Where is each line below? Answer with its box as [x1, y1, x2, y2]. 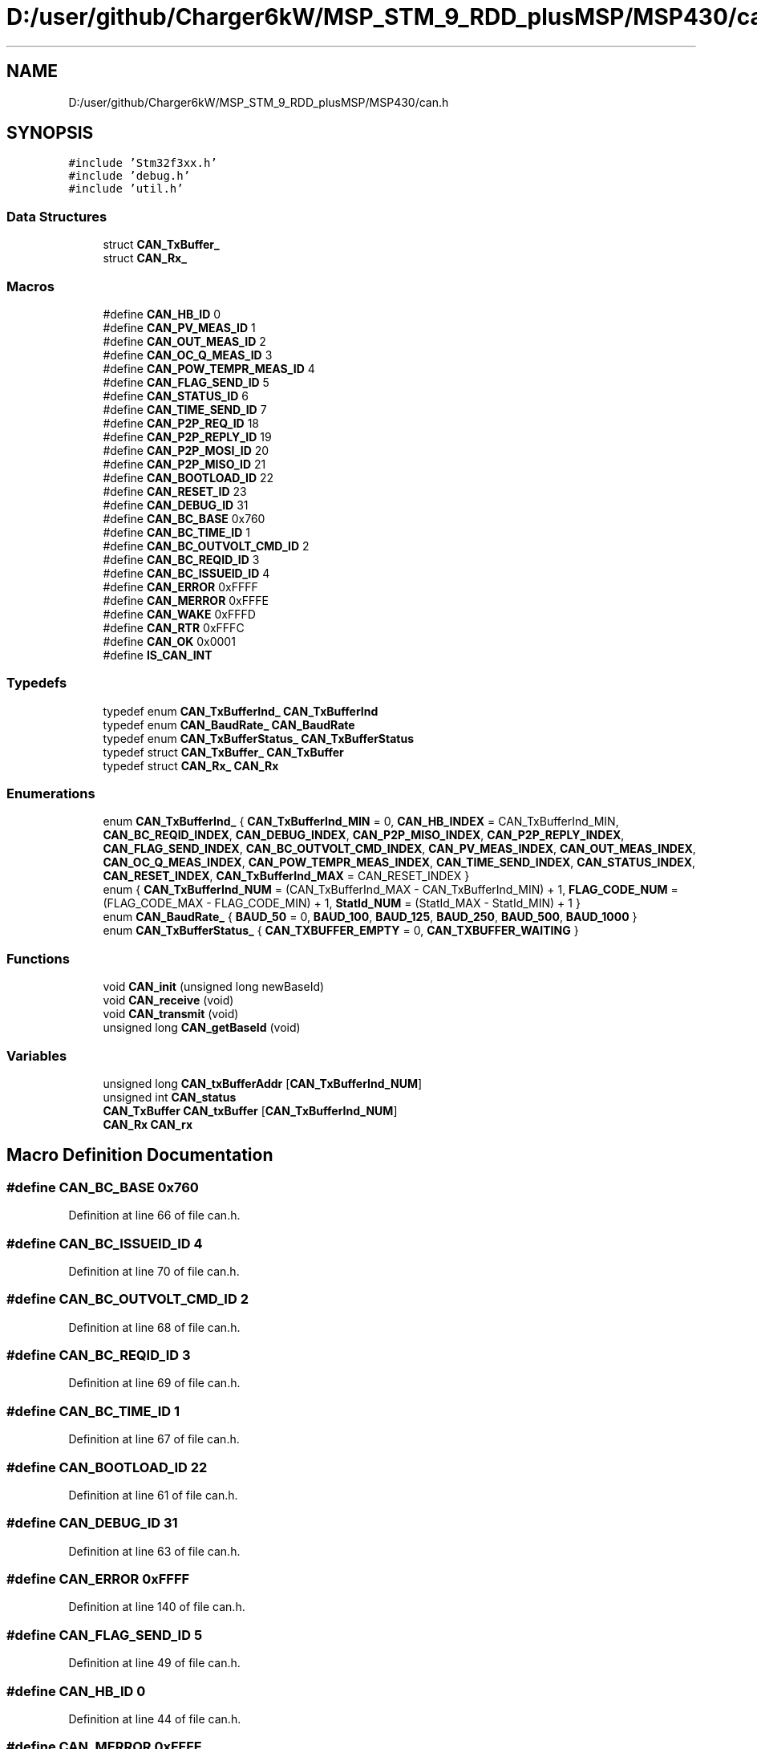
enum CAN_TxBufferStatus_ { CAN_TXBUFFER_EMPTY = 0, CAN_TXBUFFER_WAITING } [103, 923, 579, 938]
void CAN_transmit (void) [103, 1007, 239, 1021]
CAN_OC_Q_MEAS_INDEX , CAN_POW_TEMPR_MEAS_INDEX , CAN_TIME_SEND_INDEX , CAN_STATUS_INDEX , [103, 855, 696, 870]
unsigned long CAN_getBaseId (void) [103, 1021, 301, 1035]
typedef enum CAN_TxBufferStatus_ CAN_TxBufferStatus [103, 731, 414, 745]
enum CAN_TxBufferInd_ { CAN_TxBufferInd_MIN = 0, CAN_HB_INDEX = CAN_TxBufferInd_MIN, [103, 814, 619, 829]
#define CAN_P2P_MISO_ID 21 [103, 457, 266, 471]
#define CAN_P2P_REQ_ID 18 [103, 416, 260, 430]
